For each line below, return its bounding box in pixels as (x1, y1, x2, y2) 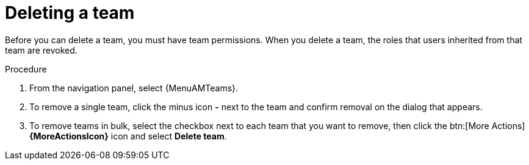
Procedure (5, 63, 47, 74)
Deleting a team (5, 2, 135, 23)
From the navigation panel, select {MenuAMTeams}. (29, 82, 239, 93)
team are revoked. (5, 44, 77, 55)
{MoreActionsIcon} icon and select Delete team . (29, 130, 227, 141)
